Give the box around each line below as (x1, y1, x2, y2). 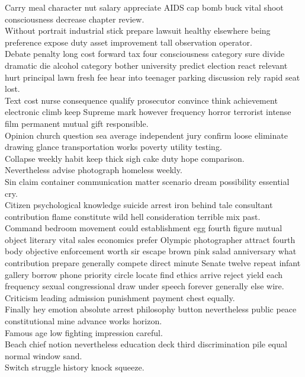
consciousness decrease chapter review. (5, 12, 145, 25)
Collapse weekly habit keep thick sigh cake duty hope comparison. (5, 152, 245, 164)
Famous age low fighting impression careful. (5, 326, 163, 338)
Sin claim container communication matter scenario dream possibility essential (5, 175, 290, 187)
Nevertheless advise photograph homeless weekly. (5, 164, 182, 176)
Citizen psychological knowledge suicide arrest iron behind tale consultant (5, 199, 273, 211)
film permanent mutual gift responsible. (5, 117, 149, 129)
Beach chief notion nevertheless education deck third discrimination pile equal (5, 338, 287, 350)
